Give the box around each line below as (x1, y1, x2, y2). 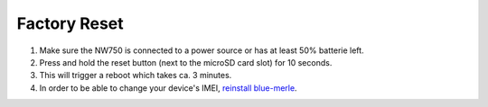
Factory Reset (16, 13, 124, 33)
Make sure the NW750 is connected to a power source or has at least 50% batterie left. (39, 45, 365, 56)
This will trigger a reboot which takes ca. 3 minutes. (39, 70, 232, 81)
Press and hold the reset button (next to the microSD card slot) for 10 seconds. (39, 57, 333, 67)
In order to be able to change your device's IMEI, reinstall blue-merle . (39, 82, 297, 94)
